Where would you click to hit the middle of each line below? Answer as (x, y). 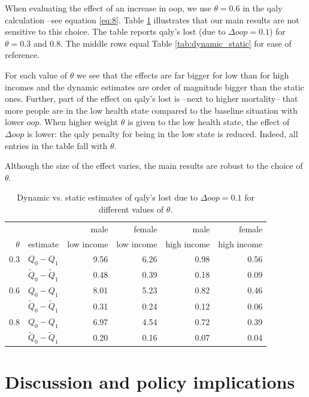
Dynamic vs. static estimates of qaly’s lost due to (107, 197)
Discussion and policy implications (150, 381)
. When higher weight (79, 122)
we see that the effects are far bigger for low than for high (183, 75)
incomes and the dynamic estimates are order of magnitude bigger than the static (154, 87)
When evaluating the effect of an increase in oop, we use (108, 8)
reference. (22, 55)
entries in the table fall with (56, 145)
